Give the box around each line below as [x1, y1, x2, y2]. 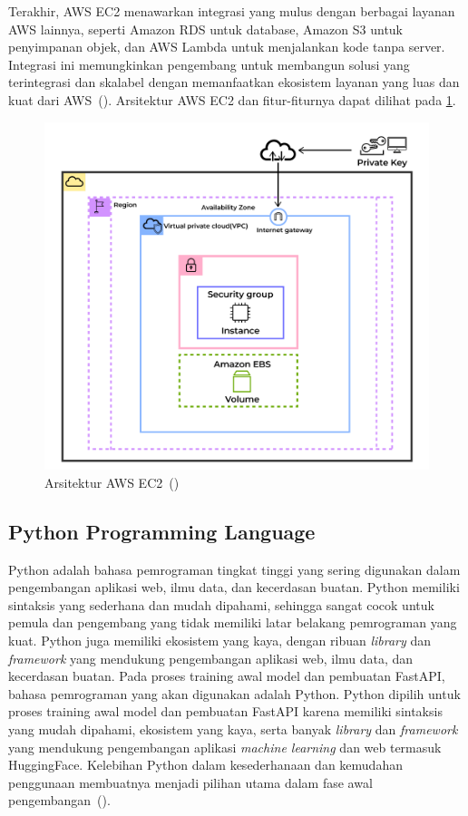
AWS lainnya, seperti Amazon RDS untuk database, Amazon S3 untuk [8, 19, 404, 38]
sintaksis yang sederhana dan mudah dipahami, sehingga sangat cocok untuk [8, 595, 434, 614]
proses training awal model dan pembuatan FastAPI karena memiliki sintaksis [8, 702, 443, 721]
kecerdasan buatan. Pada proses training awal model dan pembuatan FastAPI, [8, 666, 445, 685]
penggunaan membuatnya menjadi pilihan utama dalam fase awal [8, 772, 373, 792]
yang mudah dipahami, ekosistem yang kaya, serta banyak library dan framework [8, 720, 458, 739]
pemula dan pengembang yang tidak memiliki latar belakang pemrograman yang [8, 613, 457, 632]
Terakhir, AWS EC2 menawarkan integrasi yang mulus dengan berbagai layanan [8, 2, 455, 20]
